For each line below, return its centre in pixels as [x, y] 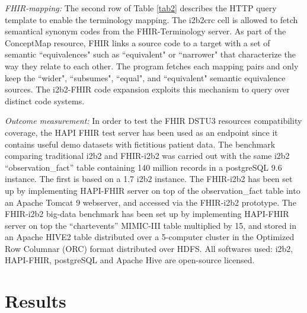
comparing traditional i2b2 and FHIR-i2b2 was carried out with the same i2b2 [147, 156]
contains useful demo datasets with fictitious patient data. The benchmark [140, 144]
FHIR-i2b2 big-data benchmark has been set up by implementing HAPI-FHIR [147, 214]
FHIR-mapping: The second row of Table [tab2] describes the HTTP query [141, 8]
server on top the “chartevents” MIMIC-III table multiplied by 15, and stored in [151, 225]
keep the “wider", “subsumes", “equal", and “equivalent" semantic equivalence [145, 77]
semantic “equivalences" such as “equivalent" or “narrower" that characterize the [151, 54]
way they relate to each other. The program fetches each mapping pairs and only [152, 66]
